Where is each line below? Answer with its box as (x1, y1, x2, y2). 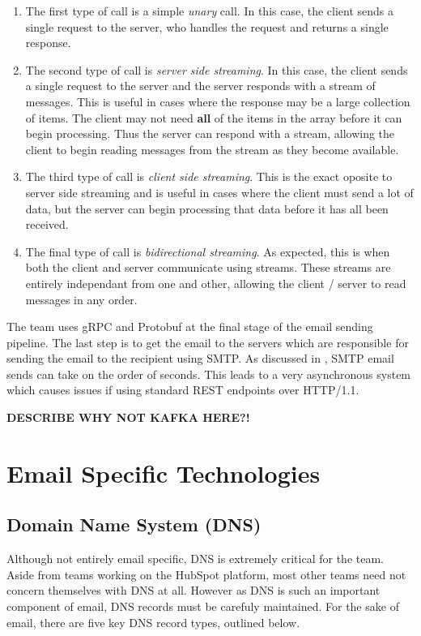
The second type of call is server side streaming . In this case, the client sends (25, 61, 408, 78)
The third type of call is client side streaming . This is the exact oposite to (25, 168, 393, 185)
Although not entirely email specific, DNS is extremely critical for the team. (6, 550, 384, 567)
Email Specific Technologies (6, 456, 321, 489)
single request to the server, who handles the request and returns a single (25, 18, 389, 35)
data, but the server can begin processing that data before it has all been (25, 200, 389, 217)
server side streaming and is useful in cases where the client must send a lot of (25, 183, 414, 200)
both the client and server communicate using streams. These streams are (25, 259, 391, 276)
